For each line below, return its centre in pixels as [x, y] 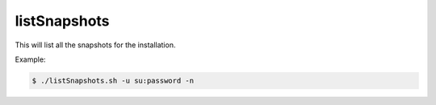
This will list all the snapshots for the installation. [95, 45]
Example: [30, 59]
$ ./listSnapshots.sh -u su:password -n [113, 81]
